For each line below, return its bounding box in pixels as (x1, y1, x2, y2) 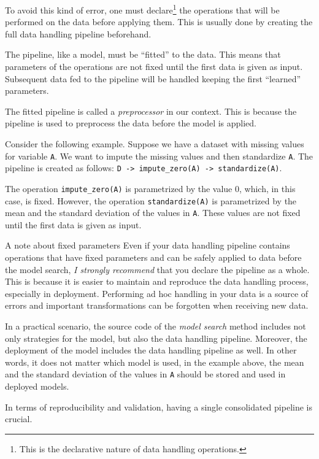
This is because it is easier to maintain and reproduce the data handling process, (5, 275, 309, 288)
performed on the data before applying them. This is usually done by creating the (5, 15, 313, 28)
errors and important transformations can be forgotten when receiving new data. (5, 299, 309, 312)
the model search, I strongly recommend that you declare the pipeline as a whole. (5, 263, 310, 276)
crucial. (5, 412, 33, 425)
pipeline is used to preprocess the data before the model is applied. (5, 117, 257, 129)
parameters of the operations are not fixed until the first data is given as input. (5, 60, 303, 73)
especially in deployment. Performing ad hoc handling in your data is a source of (5, 287, 309, 299)
